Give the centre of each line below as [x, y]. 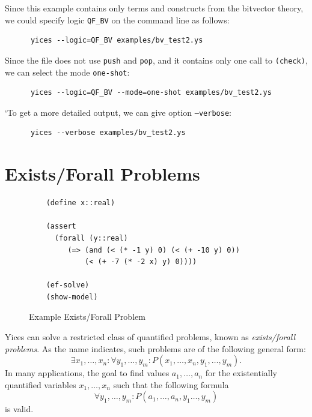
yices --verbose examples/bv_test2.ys [108, 133]
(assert [61, 226]
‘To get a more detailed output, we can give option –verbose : [118, 112]
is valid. [19, 409]
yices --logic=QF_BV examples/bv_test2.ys [117, 40]
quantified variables [41, 384]
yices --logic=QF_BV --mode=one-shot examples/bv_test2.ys [151, 93]
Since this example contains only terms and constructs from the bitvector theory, [154, 8]
